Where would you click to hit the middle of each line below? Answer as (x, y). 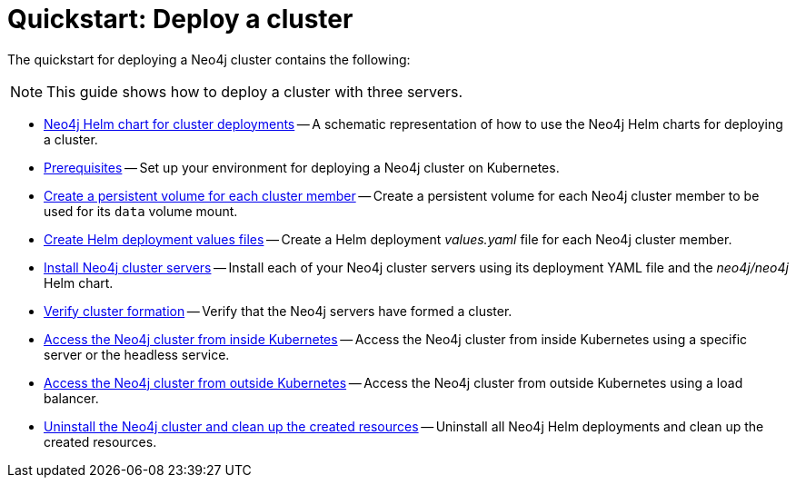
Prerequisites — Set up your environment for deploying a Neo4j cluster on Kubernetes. (302, 167)
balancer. (71, 398)
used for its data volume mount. (141, 211)
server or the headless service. (137, 354)
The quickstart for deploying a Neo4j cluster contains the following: (209, 59)
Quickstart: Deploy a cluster (180, 19)
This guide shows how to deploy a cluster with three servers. (255, 91)
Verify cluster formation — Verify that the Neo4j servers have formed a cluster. (278, 311)
